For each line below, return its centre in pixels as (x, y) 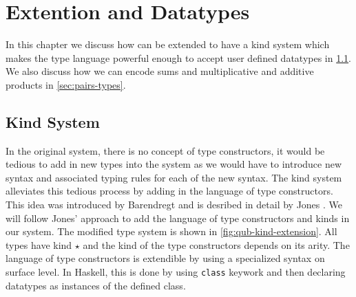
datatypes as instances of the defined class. (96, 285)
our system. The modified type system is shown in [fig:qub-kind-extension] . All (171, 231)
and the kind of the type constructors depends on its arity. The (216, 244)
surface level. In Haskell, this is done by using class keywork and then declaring (176, 272)
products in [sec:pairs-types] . (66, 84)
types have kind (39, 244)
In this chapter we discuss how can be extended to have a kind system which (168, 44)
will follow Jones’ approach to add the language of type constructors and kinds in (178, 218)
